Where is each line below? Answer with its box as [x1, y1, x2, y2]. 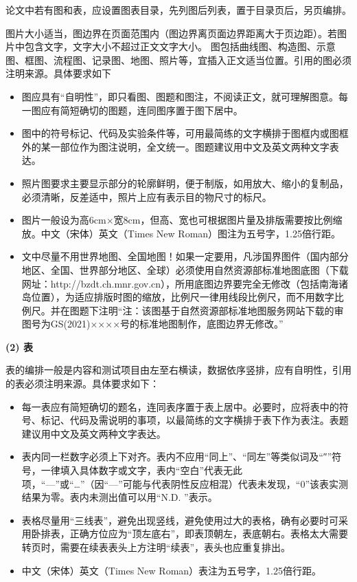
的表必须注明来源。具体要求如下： [5, 376, 159, 391]
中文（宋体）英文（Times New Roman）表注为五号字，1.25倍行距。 [21, 563, 321, 577]
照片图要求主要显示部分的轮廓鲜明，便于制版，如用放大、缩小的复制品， [21, 175, 349, 190]
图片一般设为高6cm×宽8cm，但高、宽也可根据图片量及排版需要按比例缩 [21, 213, 343, 227]
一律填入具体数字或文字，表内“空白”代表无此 [41, 463, 243, 477]
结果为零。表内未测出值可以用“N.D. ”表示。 [21, 490, 218, 504]
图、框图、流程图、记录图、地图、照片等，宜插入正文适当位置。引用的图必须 [5, 52, 352, 67]
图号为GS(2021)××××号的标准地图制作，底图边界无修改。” [21, 316, 284, 331]
